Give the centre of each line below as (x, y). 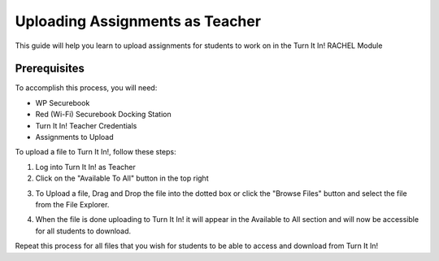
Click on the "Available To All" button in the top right (122, 178)
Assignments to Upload (74, 137)
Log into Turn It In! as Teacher (85, 167)
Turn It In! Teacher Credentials (86, 125)
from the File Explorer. (72, 204)
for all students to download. (83, 231)
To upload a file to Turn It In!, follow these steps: (96, 152)
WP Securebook (63, 102)
